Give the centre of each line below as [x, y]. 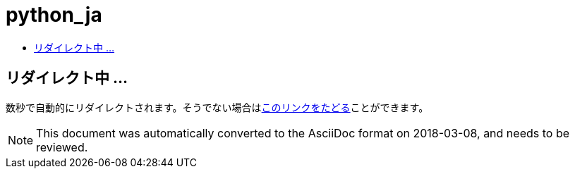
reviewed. [62, 147]
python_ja [54, 15]
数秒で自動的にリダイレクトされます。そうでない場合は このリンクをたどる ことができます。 [217, 107]
